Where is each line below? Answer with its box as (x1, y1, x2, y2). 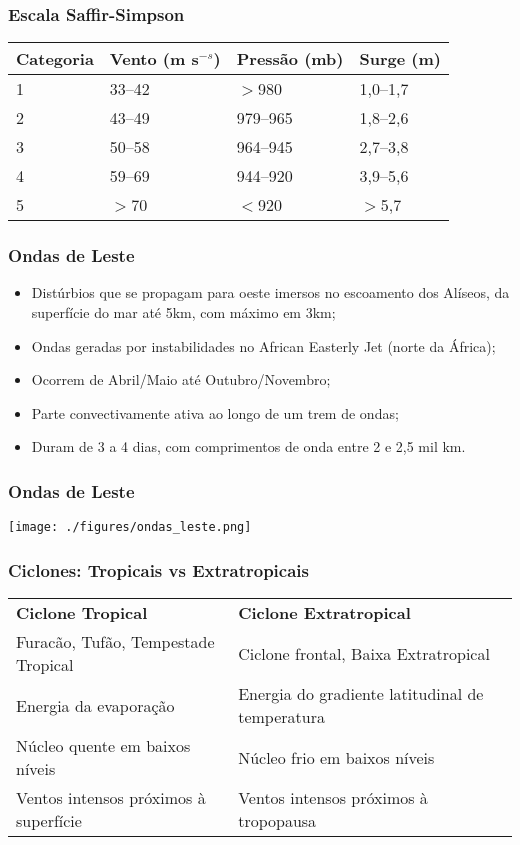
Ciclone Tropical (16, 601, 148, 625)
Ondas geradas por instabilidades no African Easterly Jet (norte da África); (31, 335, 496, 356)
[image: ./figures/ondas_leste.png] (8, 520, 252, 535)
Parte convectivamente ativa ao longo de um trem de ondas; (31, 402, 399, 423)
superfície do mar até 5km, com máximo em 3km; (31, 302, 336, 323)
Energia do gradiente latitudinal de (238, 682, 484, 706)
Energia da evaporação (16, 693, 175, 717)
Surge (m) (359, 47, 441, 71)
